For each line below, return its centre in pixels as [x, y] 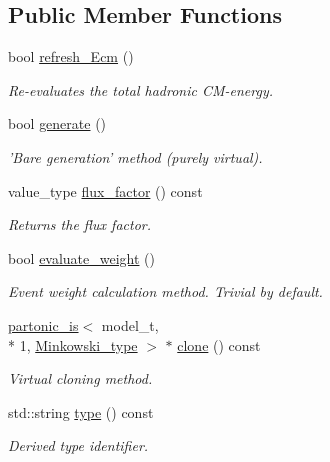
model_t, [130, 324]
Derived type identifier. [78, 445]
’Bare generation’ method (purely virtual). [135, 156]
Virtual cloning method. [80, 378]
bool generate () [57, 123]
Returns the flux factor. [80, 224]
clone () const [219, 344]
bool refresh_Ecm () [71, 56]
